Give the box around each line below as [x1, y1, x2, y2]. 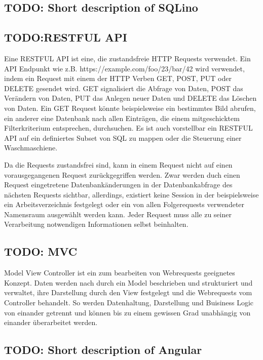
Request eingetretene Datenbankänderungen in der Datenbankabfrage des [4, 179, 233, 190]
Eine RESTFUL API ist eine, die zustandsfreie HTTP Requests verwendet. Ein [4, 53, 251, 63]
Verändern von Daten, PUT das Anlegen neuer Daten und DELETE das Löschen [4, 93, 257, 103]
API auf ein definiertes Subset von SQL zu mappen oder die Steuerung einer [4, 132, 242, 143]
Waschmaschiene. [4, 142, 58, 153]
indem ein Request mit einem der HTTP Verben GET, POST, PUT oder [4, 73, 232, 84]
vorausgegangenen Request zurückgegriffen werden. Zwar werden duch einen [4, 169, 240, 180]
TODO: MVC [4, 244, 78, 259]
